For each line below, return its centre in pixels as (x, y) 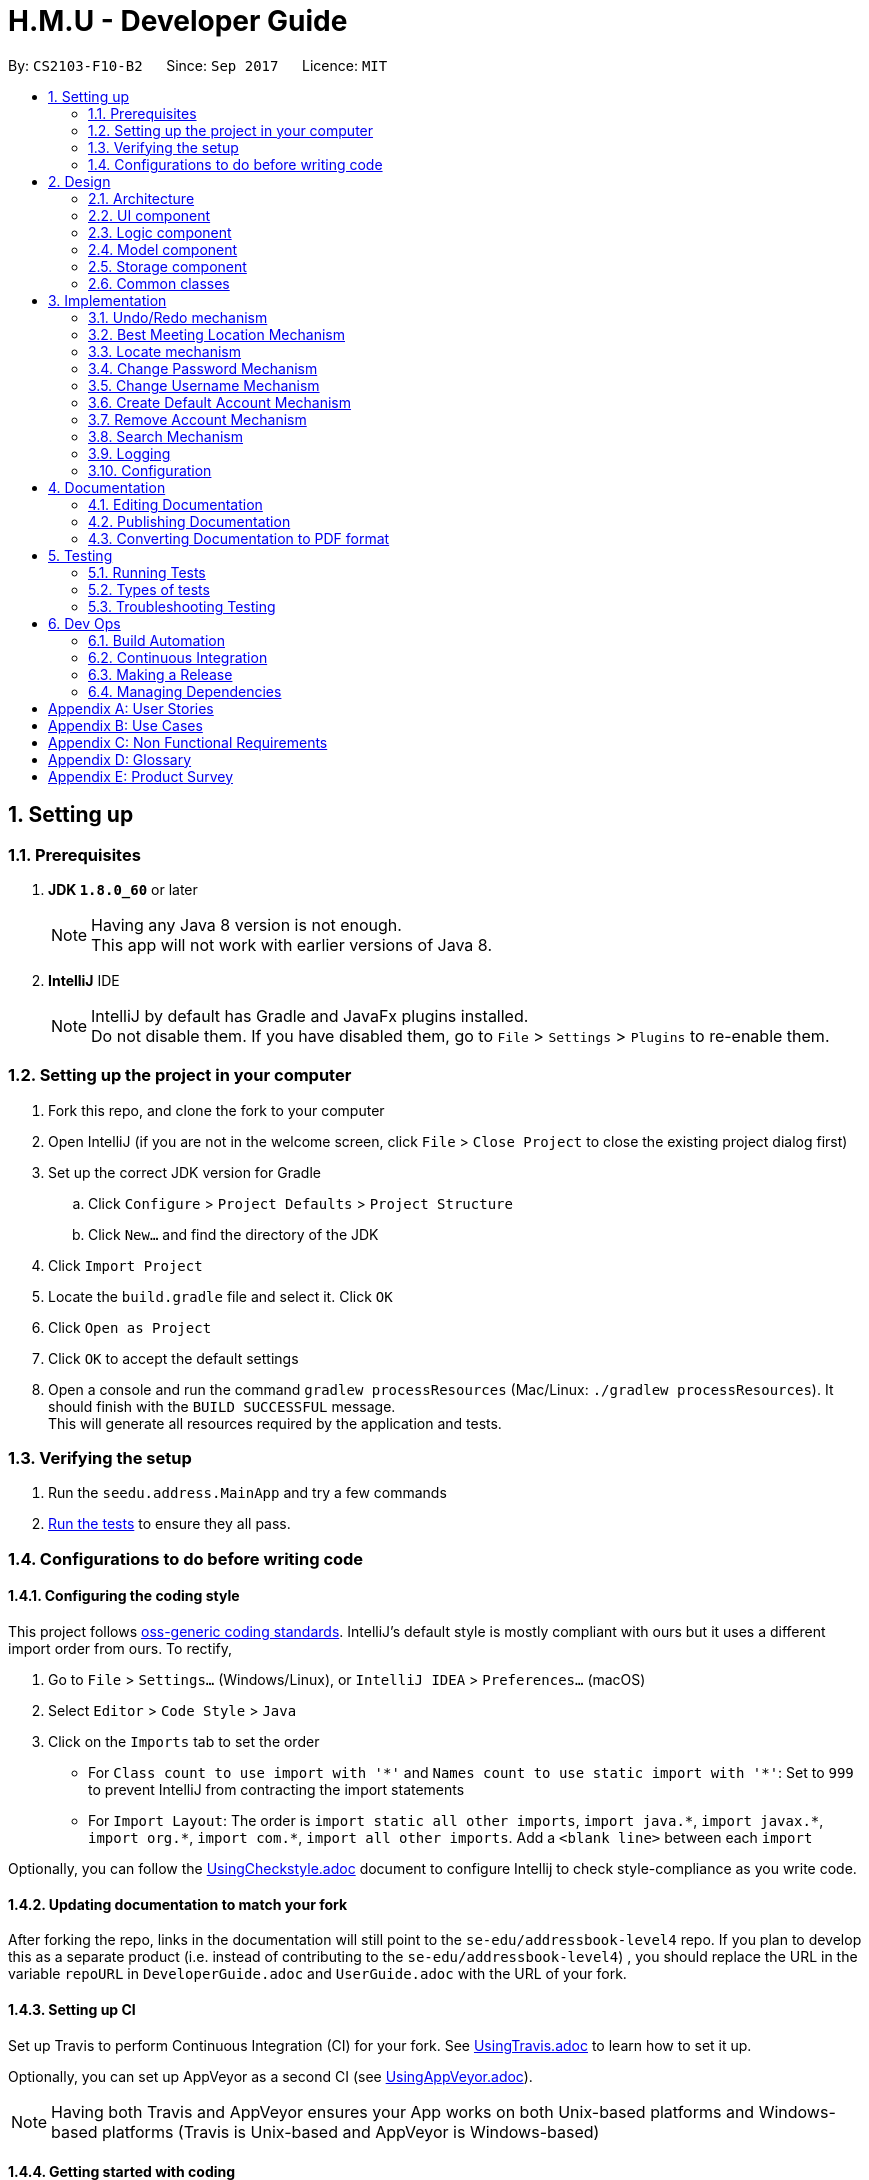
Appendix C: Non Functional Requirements (188, 742)
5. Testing (80, 555)
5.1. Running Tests (147, 572)
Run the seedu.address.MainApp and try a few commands (247, 1493)
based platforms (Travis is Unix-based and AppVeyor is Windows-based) (325, 2131)
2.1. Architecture (141, 198)
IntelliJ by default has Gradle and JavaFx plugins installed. (310, 1015)
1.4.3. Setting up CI (72, 2009)
